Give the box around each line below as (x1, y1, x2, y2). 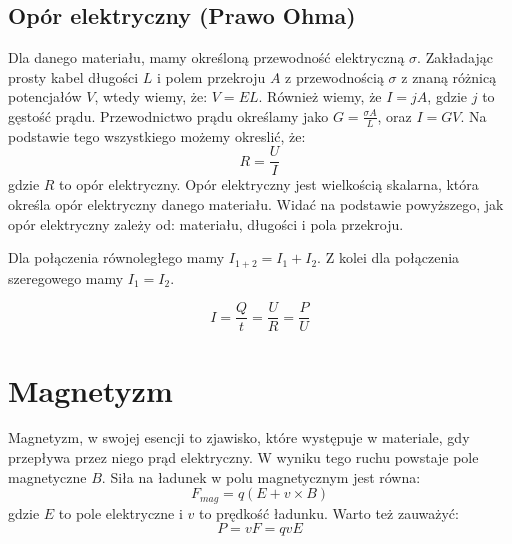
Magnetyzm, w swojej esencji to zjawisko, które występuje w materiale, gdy (8, 427, 470, 448)
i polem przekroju (157, 66, 266, 87)
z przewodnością (285, 66, 384, 87)
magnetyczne (8, 466, 87, 487)
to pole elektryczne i (58, 502, 183, 523)
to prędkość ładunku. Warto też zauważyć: (198, 502, 459, 523)
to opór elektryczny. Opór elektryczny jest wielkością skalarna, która (59, 174, 479, 195)
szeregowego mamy (8, 267, 124, 288)
